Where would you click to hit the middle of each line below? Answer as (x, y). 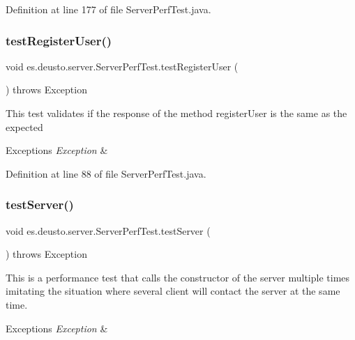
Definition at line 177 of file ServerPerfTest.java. (108, 9)
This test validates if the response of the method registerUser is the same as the (176, 113)
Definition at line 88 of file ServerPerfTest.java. (106, 173)
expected (24, 126)
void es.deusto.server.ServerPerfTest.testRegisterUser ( (122, 66)
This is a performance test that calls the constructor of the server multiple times (178, 277)
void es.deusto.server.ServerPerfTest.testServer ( (108, 230)
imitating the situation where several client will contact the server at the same (173, 291)
